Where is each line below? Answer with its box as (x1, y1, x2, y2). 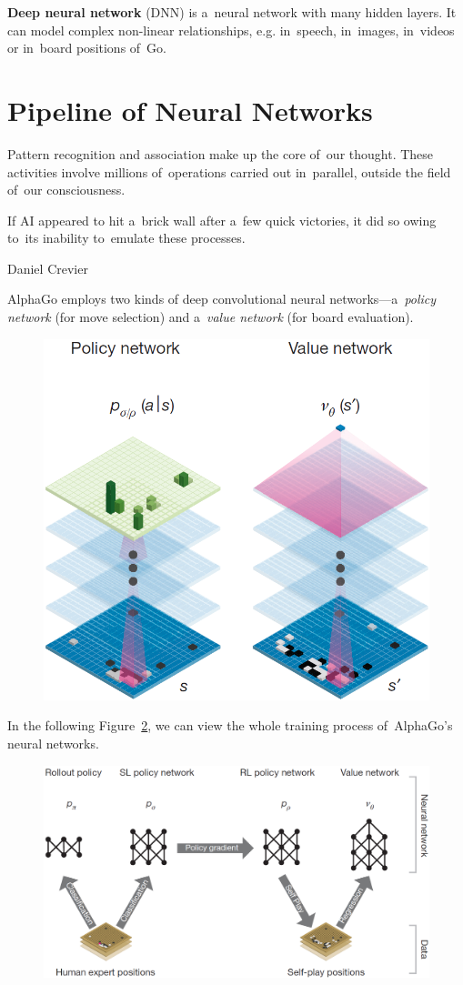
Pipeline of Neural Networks (7, 91, 373, 128)
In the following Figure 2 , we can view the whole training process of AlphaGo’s (7, 716, 453, 735)
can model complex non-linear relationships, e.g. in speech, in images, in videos (7, 20, 455, 39)
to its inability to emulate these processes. (7, 228, 246, 247)
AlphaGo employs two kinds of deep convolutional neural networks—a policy (7, 289, 437, 308)
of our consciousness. (7, 180, 126, 199)
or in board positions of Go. (7, 38, 166, 57)
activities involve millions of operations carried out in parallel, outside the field (7, 162, 451, 181)
